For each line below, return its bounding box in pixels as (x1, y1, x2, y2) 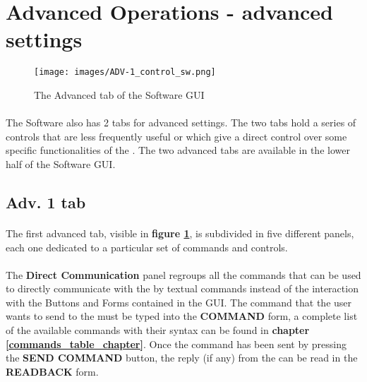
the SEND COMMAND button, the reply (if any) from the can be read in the (6, 350, 358, 365)
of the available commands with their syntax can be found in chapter (6, 323, 310, 338)
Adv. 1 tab (6, 191, 86, 213)
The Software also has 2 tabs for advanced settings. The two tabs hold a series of (6, 115, 356, 130)
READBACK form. (6, 364, 99, 378)
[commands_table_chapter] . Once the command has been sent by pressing (6, 336, 347, 351)
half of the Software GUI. (6, 156, 116, 171)
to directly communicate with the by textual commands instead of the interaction (6, 281, 359, 296)
